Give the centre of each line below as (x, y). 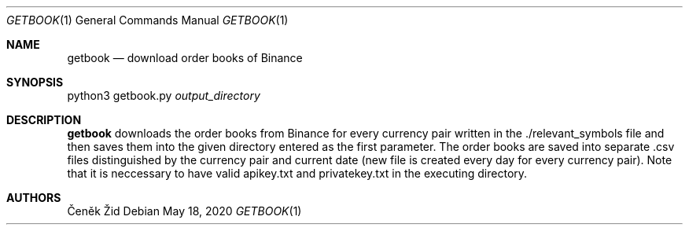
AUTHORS (34, 198)
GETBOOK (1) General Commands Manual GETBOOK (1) (147, 20)
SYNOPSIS (35, 82)
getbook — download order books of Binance (185, 58)
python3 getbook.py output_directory (164, 95)
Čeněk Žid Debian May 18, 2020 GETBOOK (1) (184, 211)
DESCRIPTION (44, 120)
